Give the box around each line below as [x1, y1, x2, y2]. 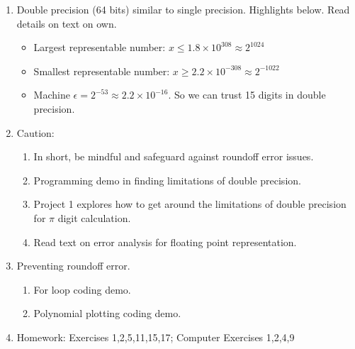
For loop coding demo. [33, 282, 131, 297]
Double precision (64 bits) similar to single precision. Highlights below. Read [16, 2, 350, 16]
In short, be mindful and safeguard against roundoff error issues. [33, 149, 314, 164]
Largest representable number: [33, 40, 166, 55]
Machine [33, 87, 70, 102]
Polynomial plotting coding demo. [33, 306, 181, 321]
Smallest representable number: [33, 63, 170, 78]
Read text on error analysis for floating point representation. [33, 234, 297, 249]
